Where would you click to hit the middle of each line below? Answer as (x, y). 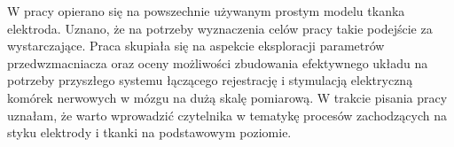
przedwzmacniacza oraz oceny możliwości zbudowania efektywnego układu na (218, 62)
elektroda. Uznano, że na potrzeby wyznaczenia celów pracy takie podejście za (220, 28)
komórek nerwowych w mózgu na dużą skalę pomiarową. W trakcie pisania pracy (227, 97)
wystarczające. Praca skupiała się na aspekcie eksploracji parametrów (196, 46)
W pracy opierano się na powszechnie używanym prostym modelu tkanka (206, 11)
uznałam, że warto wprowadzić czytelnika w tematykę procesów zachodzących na (227, 115)
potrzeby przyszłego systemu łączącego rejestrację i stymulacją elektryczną (210, 80)
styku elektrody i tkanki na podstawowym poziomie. (149, 132)
